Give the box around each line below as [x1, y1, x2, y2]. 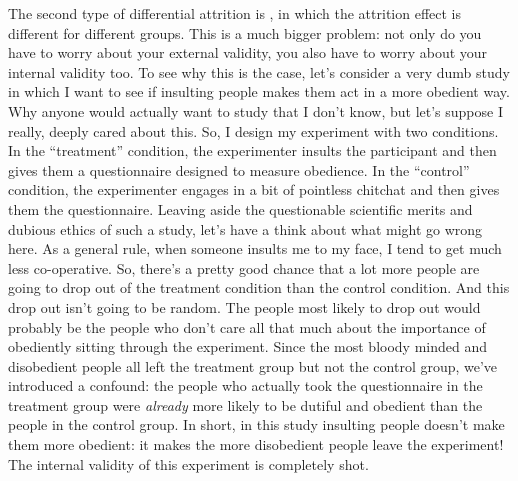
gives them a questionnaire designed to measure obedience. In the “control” [8, 159, 470, 180]
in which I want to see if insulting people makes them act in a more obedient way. [8, 81, 510, 102]
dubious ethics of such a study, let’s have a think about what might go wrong [8, 218, 483, 239]
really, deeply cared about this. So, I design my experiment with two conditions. [8, 120, 499, 141]
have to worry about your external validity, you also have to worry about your [8, 42, 488, 63]
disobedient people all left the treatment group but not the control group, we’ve [8, 355, 498, 376]
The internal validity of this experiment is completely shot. [8, 453, 369, 474]
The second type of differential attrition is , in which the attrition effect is [8, 3, 461, 23]
